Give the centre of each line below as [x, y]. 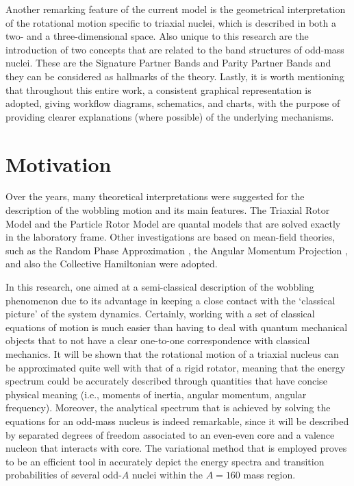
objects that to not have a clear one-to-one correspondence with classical [158, 340]
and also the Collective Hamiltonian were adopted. [112, 264]
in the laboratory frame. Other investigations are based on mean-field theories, [170, 237]
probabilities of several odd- [64, 475]
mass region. [269, 475]
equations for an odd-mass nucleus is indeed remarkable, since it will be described [177, 421]
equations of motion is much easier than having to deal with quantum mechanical [177, 327]
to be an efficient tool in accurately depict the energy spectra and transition [165, 461]
